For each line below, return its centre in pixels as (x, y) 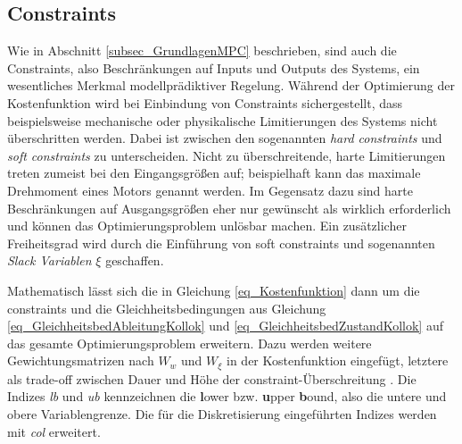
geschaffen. (135, 260)
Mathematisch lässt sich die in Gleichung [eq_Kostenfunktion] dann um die (214, 290)
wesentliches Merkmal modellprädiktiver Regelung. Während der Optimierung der (231, 85)
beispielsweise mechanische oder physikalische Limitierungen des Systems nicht (223, 120)
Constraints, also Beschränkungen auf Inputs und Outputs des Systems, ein (214, 67)
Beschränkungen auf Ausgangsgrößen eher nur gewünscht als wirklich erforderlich (229, 208)
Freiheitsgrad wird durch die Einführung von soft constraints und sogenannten (221, 243)
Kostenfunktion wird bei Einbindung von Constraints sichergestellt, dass (205, 102)
